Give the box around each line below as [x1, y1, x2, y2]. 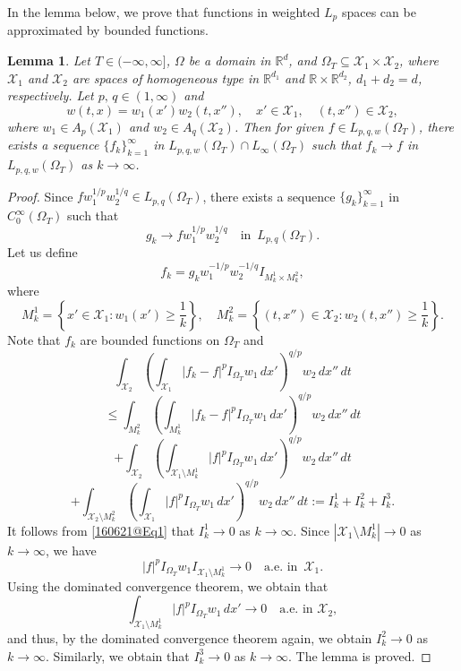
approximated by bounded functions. [7, 21, 209, 39]
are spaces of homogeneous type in [72, 68, 260, 87]
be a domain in [188, 51, 271, 70]
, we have [46, 540, 97, 559]
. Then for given [234, 116, 324, 135]
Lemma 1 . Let [7, 51, 90, 70]
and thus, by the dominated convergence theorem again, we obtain [7, 628, 372, 647]
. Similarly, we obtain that [46, 646, 190, 665]
